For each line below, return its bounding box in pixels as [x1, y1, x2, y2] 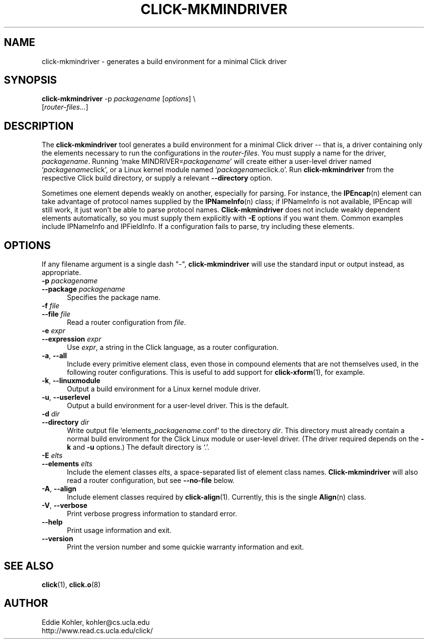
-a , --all [42, 351, 67, 360]
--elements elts [42, 459, 93, 468]
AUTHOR [4, 597, 48, 610]
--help [42, 518, 63, 527]
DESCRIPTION [4, 119, 74, 132]
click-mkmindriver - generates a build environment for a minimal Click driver [42, 57, 287, 66]
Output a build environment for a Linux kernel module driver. [67, 385, 261, 393]
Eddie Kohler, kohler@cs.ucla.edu [42, 618, 150, 626]
